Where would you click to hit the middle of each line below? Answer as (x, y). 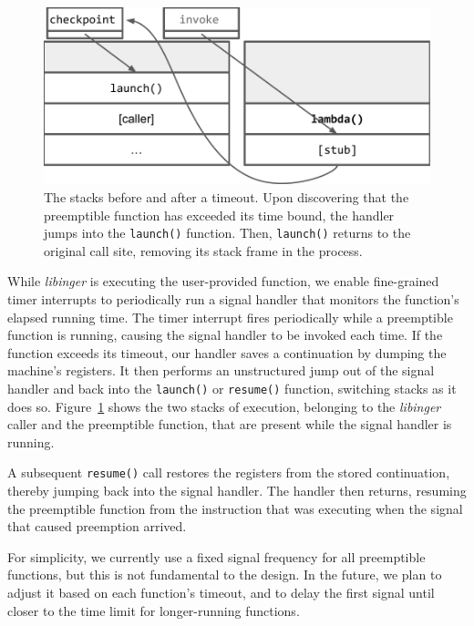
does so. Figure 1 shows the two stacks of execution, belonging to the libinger (224, 406)
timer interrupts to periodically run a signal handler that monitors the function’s (233, 298)
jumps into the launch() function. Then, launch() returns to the (227, 233)
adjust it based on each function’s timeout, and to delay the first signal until (221, 593)
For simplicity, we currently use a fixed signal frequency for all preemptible (216, 556)
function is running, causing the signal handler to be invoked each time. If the (225, 335)
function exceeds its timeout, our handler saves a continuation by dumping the (227, 352)
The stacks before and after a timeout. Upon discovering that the (227, 196)
